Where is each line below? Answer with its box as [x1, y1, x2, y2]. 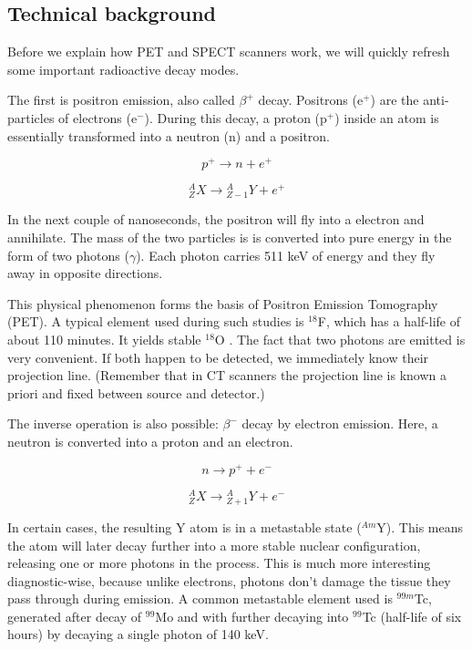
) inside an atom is [334, 108, 439, 127]
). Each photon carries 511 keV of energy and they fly [136, 245, 436, 264]
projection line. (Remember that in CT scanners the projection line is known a [7, 366, 447, 385]
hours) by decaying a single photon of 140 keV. [7, 624, 269, 644]
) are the [370, 90, 419, 109]
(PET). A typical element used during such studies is [7, 312, 304, 331]
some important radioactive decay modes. [7, 59, 240, 78]
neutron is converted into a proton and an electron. [7, 432, 293, 451]
